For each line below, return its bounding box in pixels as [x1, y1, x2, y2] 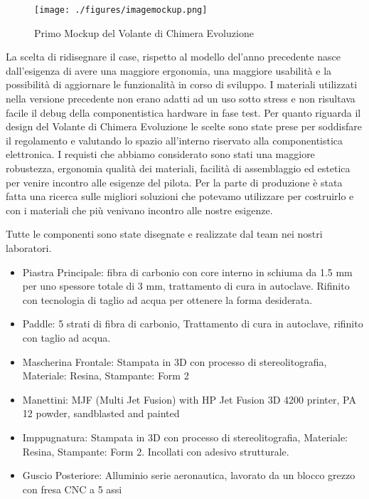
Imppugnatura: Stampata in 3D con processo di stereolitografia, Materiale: [22, 429, 348, 444]
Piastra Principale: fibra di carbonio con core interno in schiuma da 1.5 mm [22, 264, 353, 279]
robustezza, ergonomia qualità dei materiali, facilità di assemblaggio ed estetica [6, 161, 351, 175]
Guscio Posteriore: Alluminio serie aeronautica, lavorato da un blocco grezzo [22, 468, 355, 483]
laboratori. [6, 240, 52, 255]
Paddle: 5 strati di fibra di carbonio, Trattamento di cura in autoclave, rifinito [22, 316, 363, 331]
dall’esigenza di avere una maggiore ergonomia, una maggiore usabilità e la [6, 63, 332, 78]
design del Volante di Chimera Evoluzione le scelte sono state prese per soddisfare [6, 119, 362, 134]
